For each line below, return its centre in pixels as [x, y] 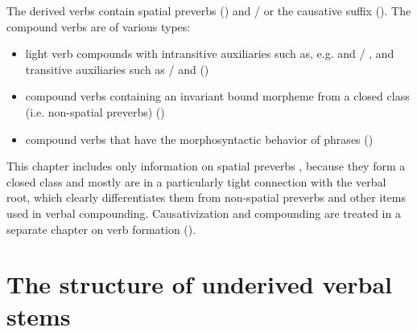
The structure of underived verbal [199, 284]
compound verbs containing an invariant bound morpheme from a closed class [217, 96]
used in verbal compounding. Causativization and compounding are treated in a [204, 213]
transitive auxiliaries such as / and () [117, 69]
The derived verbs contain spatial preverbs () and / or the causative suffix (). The [209, 10]
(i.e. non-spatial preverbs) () [95, 111]
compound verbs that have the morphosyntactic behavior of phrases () [199, 139]
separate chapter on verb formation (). [101, 229]
